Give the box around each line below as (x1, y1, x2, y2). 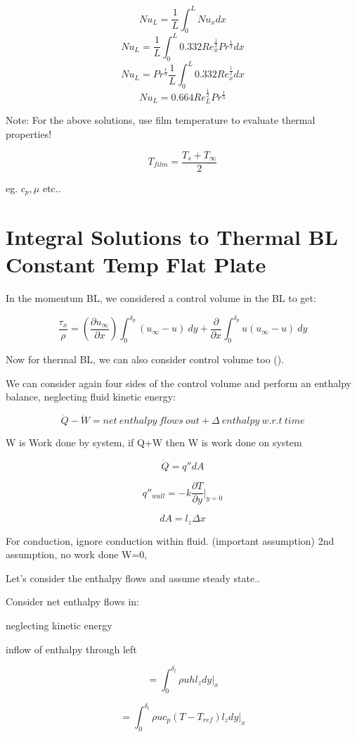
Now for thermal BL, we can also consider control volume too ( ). (6, 352, 285, 367)
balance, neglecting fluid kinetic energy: (6, 389, 176, 404)
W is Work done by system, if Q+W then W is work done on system (6, 435, 302, 450)
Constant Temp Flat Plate (6, 250, 266, 279)
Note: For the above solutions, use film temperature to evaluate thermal (6, 113, 316, 127)
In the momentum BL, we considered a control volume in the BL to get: (6, 291, 316, 305)
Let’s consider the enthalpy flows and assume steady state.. (6, 570, 261, 585)
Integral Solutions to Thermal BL (6, 222, 338, 251)
